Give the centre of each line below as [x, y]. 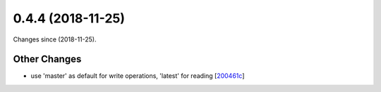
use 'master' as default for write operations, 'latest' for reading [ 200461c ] [138, 76]
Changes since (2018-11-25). [55, 39]
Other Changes [47, 59]
